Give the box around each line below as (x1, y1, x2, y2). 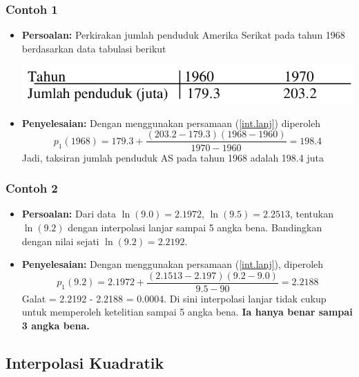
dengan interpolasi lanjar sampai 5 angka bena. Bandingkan (68, 220, 322, 234)
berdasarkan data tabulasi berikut (21, 41, 166, 55)
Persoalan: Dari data (21, 206, 116, 221)
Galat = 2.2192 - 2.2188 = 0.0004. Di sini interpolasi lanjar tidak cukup (21, 291, 327, 305)
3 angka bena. (21, 318, 90, 332)
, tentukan (289, 206, 333, 221)
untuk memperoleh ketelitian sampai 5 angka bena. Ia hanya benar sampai (21, 304, 353, 319)
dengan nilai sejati (21, 233, 99, 248)
